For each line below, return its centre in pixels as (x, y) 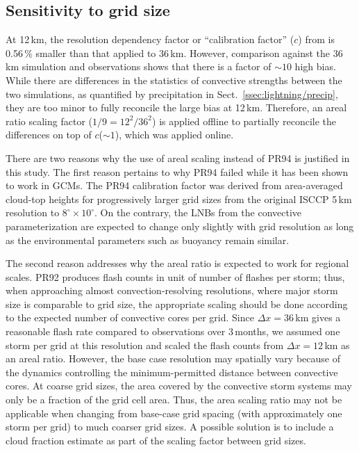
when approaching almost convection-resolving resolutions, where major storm (172, 290)
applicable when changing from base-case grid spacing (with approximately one (174, 413)
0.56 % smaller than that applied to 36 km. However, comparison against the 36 (174, 53)
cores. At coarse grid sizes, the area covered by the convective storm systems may (179, 386)
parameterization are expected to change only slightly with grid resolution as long (180, 226)
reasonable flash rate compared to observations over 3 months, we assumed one (173, 331)
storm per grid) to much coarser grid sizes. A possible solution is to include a (170, 427)
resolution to (33, 212)
